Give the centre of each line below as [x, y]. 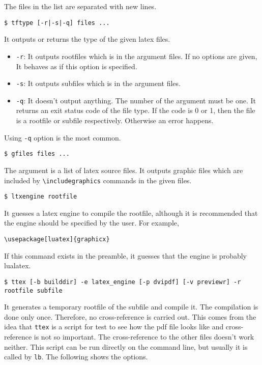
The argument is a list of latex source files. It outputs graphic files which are [124, 170]
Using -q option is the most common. [63, 137]
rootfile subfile [33, 290]
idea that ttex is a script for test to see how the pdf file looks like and [114, 327]
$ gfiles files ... [37, 154]
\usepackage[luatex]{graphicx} [57, 239]
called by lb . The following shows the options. [76, 357]
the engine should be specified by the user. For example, [92, 223]
